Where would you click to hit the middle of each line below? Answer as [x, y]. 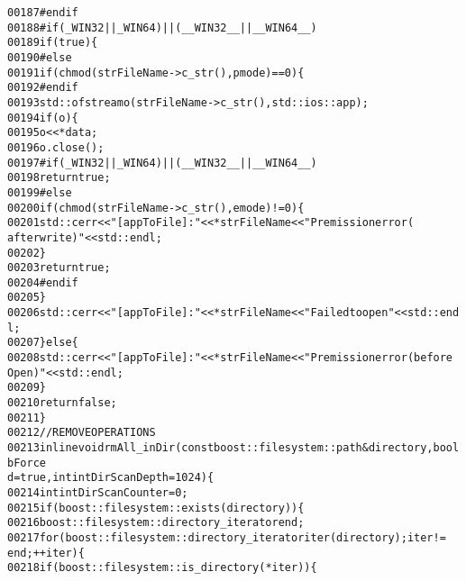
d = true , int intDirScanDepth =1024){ [111, 478]
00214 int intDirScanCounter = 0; [98, 493]
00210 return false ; [62, 403]
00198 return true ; [59, 178]
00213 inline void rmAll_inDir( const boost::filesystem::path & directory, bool [233, 448]
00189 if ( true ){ [53, 43]
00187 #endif [43, 13]
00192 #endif [43, 88]
